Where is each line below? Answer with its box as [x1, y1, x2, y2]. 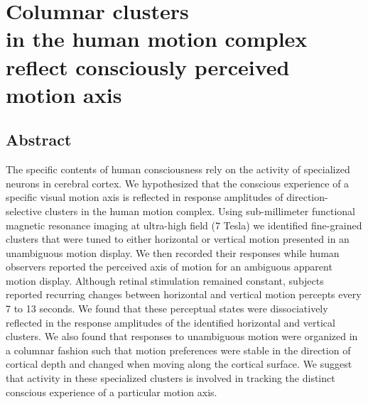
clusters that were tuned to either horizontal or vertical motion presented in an [6, 231, 350, 246]
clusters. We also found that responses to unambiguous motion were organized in [6, 329, 358, 344]
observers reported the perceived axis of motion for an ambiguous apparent [6, 259, 332, 274]
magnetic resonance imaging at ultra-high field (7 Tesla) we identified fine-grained [6, 217, 362, 232]
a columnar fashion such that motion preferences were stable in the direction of [6, 342, 351, 357]
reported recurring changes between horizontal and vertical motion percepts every [6, 287, 362, 302]
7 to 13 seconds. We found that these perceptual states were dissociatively [6, 301, 328, 316]
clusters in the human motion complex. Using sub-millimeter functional [45, 203, 355, 218]
